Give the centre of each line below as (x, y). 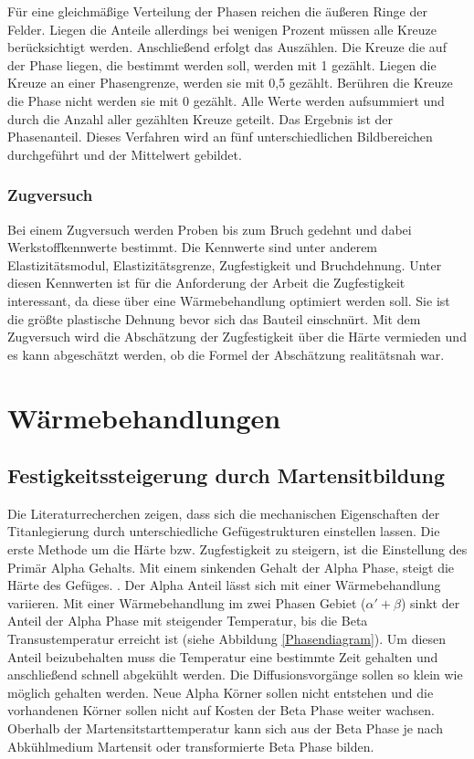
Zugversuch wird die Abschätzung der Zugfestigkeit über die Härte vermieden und (237, 337)
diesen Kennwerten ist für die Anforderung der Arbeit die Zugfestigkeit (206, 283)
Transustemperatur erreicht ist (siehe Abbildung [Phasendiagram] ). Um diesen (227, 639)
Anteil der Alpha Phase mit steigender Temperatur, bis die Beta (188, 621)
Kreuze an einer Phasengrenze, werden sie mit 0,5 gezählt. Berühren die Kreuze (230, 83)
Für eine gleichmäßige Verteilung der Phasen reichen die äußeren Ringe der (217, 11)
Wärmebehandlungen (144, 417)
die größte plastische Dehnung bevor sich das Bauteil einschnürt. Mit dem (214, 318)
